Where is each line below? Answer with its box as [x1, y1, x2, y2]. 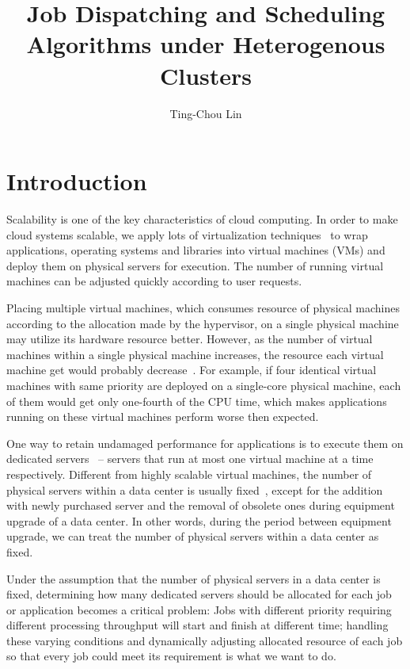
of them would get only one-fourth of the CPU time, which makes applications [6, 392, 387, 409]
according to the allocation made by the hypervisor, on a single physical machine [6, 315, 399, 331]
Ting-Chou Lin [169, 105, 242, 121]
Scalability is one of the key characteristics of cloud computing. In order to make [6, 211, 398, 227]
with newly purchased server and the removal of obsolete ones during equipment [6, 497, 395, 514]
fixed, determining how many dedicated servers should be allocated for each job [6, 586, 392, 602]
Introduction [6, 165, 147, 197]
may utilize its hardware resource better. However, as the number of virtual [6, 331, 373, 347]
